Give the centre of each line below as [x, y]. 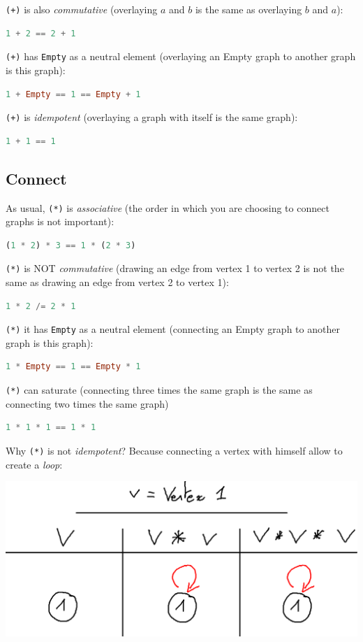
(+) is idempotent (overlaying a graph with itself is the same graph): [152, 117]
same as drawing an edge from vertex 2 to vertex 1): [117, 282]
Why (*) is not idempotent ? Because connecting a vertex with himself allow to [174, 450]
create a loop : [34, 464]
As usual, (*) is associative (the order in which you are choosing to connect [168, 207]
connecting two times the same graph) [87, 403]
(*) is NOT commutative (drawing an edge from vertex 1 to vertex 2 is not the [175, 268]
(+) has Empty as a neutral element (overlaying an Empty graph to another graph [181, 56]
